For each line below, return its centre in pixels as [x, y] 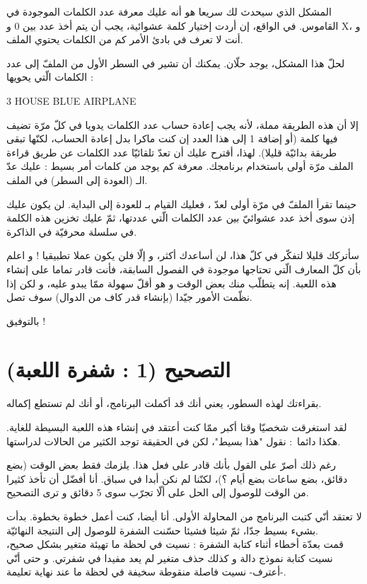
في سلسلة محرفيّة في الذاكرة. [72, 231]
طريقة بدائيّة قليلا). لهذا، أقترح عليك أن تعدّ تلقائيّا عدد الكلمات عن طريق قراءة [172, 152]
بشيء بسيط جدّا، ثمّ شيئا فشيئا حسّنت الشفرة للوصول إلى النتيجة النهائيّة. [162, 530]
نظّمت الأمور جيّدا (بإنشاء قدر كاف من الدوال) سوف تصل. [129, 297]
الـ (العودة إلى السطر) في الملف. [77, 179]
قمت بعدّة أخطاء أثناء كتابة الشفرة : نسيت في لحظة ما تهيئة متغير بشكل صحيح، [175, 544]
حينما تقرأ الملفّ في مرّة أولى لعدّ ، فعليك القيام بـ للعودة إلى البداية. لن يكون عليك [182, 204]
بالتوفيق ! [26, 320]
